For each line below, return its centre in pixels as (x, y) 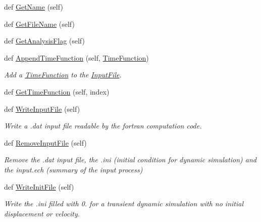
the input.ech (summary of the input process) (73, 169)
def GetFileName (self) (39, 24)
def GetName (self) (34, 7)
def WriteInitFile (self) (39, 186)
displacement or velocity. (42, 213)
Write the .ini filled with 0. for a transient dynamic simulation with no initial (124, 204)
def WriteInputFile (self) (42, 108)
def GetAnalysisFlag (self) (44, 41)
